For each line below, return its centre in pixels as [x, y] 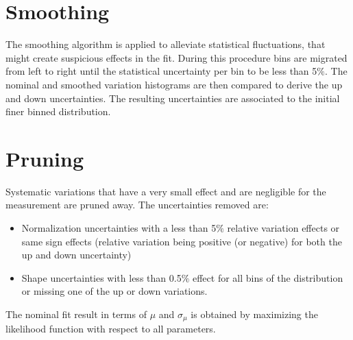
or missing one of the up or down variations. [114, 291]
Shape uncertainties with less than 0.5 [101, 277]
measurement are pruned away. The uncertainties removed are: [137, 205]
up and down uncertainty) [76, 255]
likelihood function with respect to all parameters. [111, 329]
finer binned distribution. [58, 111]
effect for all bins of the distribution [268, 277]
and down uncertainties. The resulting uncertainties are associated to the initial [173, 98]
